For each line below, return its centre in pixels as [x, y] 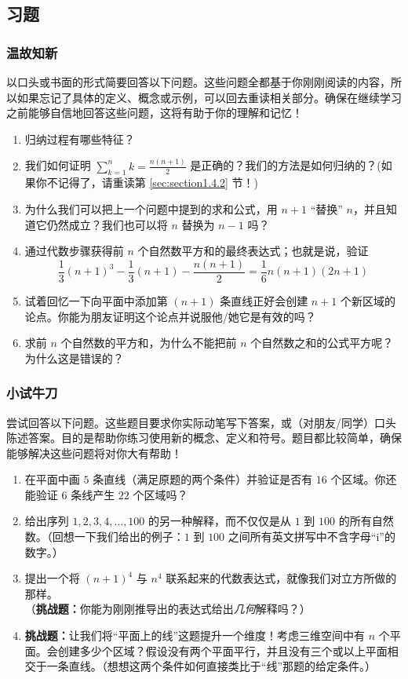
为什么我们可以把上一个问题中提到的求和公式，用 [151, 209]
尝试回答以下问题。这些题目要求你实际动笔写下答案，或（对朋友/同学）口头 [201, 422]
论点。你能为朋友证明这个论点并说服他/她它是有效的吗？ [170, 316]
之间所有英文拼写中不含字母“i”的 [311, 537]
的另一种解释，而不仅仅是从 [220, 521]
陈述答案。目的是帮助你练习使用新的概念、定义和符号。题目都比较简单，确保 [204, 438]
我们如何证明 [58, 165]
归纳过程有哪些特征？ [80, 139]
